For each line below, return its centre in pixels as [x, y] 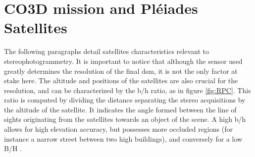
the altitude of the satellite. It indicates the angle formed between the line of [120, 109]
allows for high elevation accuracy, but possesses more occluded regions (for [118, 129]
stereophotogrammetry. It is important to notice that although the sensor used [123, 61]
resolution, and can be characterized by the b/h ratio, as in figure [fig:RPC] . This [127, 90]
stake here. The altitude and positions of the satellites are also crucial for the [121, 80]
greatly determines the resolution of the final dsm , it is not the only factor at [121, 71]
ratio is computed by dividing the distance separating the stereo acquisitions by [125, 100]
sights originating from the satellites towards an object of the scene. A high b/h [125, 119]
